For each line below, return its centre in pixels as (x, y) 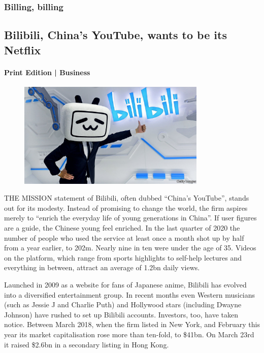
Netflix (23, 50)
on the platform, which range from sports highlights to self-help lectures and (123, 257)
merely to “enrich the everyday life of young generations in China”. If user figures (130, 218)
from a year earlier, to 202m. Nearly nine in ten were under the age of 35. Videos (130, 248)
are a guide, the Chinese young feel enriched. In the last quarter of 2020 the (122, 227)
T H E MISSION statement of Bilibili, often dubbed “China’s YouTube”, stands (127, 198)
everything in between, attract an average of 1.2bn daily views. (102, 267)
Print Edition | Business (47, 72)
